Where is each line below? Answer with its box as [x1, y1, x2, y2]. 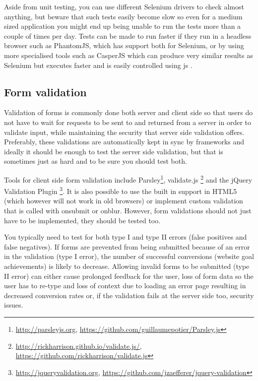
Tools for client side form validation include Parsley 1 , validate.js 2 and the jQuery [4, 173, 253, 185]
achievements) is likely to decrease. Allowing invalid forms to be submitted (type [4, 260, 250, 271]
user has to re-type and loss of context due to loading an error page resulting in [4, 280, 246, 291]
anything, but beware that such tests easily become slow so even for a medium [4, 11, 243, 21]
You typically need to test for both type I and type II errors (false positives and [4, 232, 247, 242]
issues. [4, 300, 23, 310]
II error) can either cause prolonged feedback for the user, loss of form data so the [4, 270, 254, 281]
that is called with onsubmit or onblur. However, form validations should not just [4, 205, 252, 216]
